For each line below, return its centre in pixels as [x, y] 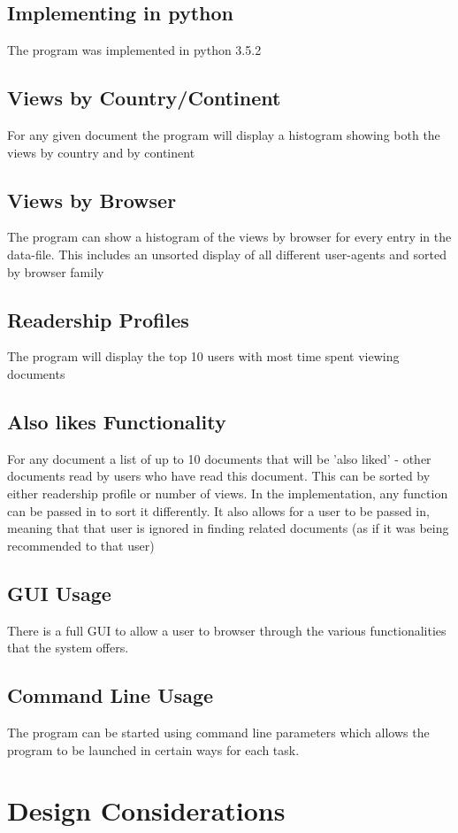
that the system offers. [68, 648]
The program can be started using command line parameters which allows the [218, 732]
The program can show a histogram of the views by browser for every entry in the [229, 237]
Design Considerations [146, 810]
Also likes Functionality [117, 421]
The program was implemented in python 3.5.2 [134, 50]
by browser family [56, 271]
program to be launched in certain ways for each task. [153, 749]
